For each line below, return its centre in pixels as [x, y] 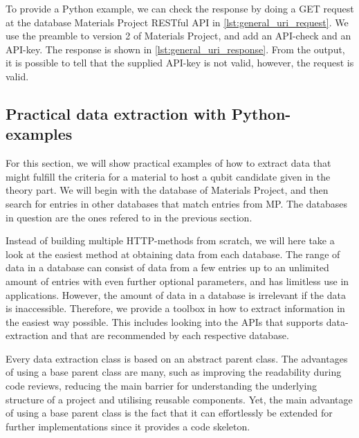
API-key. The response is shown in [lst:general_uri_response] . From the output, [175, 49]
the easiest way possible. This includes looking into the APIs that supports [165, 321]
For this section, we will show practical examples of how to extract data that [168, 163]
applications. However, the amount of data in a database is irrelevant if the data [176, 294]
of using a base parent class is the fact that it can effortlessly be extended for [169, 413]
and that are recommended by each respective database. [170, 335]
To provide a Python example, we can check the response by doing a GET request [180, 8]
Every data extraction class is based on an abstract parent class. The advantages [177, 358]
